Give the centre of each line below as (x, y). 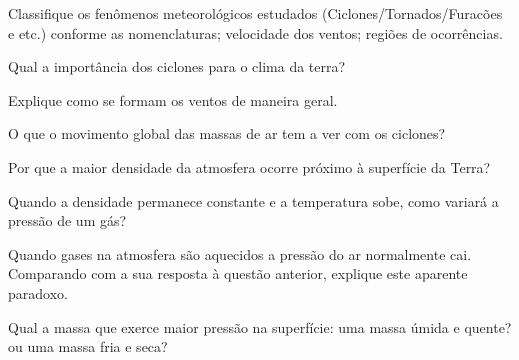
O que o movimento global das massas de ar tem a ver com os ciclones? (227, 133)
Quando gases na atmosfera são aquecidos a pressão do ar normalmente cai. (240, 253)
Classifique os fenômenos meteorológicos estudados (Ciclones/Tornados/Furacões (255, 13)
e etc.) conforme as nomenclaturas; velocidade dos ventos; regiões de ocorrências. (255, 32)
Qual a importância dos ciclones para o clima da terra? (177, 66)
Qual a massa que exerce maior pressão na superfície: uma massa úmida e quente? (260, 326)
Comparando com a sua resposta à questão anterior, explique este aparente (238, 273)
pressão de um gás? (67, 220)
